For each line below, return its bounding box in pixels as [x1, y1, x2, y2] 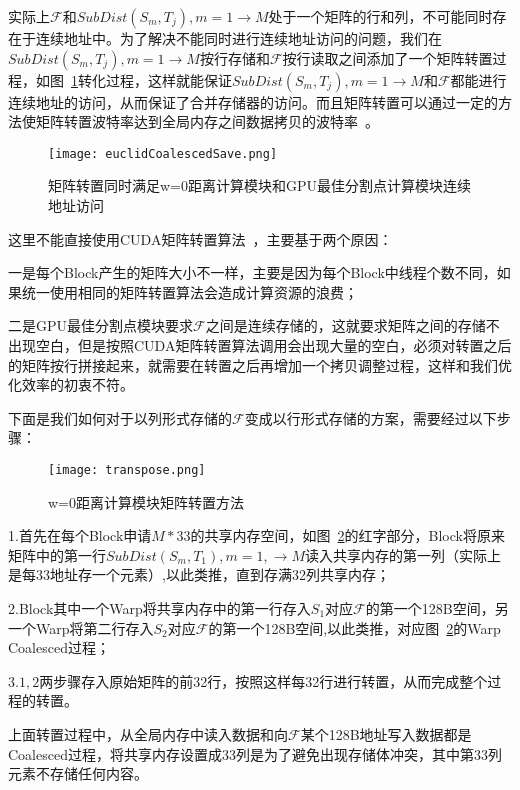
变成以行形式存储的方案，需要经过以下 [244, 407, 497, 428]
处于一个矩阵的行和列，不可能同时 [268, 6, 493, 26]
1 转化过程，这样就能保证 [71, 69, 232, 90]
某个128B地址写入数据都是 [300, 723, 472, 744]
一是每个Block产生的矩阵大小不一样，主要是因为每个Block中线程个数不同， [8, 262, 497, 283]
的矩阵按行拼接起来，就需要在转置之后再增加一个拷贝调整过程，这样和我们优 [8, 354, 512, 375]
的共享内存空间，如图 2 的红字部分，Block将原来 [190, 525, 505, 546]
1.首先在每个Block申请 [8, 525, 152, 546]
